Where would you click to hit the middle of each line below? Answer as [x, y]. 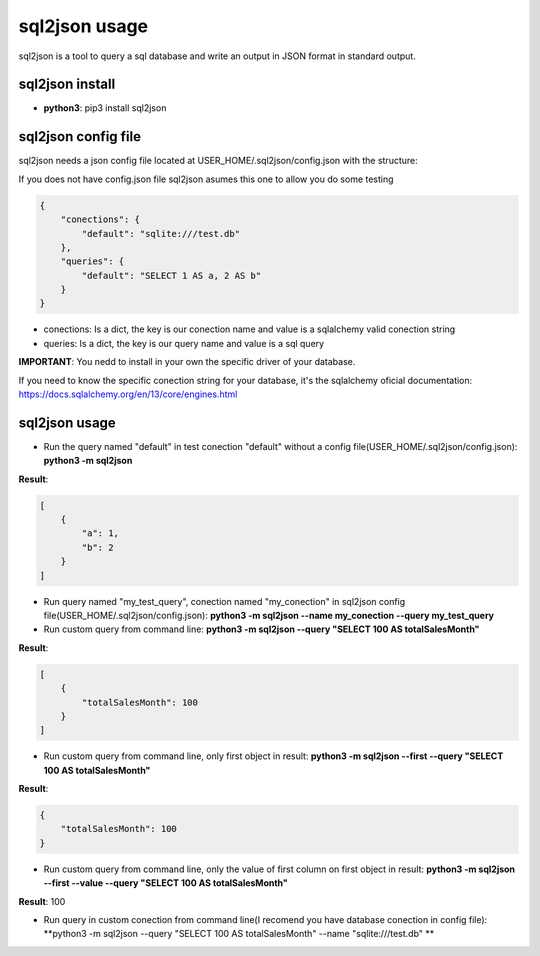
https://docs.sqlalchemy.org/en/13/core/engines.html [128, 394]
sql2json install [67, 84]
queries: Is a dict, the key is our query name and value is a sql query [184, 343]
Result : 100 [42, 901]
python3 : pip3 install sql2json [105, 108]
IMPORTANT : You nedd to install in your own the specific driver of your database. [187, 362]
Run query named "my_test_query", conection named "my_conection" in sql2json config [224, 601]
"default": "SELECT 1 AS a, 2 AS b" [171, 275]
